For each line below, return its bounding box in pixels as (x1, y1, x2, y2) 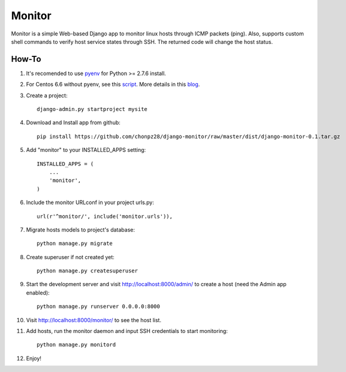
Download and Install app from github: (26, 119, 121, 126)
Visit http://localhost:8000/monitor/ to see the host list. (26, 316, 162, 323)
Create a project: (26, 92, 68, 99)
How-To (11, 54, 41, 64)
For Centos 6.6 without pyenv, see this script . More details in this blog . (26, 81, 200, 88)
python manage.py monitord (37, 341, 116, 348)
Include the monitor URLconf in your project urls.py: (26, 199, 154, 206)
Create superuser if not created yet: (26, 253, 115, 260)
